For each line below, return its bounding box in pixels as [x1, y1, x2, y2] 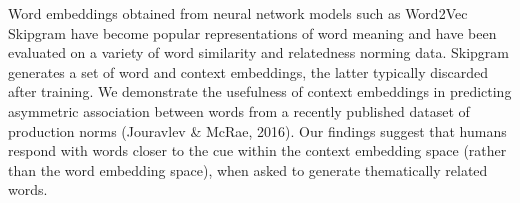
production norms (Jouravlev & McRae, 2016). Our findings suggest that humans [8, 120, 507, 141]
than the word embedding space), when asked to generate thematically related [8, 159, 488, 180]
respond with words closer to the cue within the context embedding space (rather [8, 140, 507, 161]
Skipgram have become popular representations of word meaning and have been [8, 22, 497, 43]
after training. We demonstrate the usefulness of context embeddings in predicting [8, 81, 512, 102]
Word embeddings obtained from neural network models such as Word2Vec [8, 3, 468, 23]
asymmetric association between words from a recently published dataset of [8, 100, 470, 121]
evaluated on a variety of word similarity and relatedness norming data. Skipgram [8, 42, 509, 63]
